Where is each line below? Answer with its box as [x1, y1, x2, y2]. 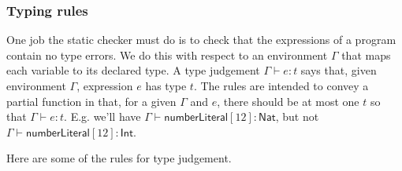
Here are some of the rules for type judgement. [6, 150, 232, 166]
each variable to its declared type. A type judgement [6, 62, 260, 78]
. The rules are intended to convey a [193, 78, 369, 93]
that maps [341, 46, 391, 63]
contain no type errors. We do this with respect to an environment [6, 46, 328, 63]
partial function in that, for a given [6, 93, 177, 109]
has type [145, 78, 187, 93]
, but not [275, 108, 319, 125]
